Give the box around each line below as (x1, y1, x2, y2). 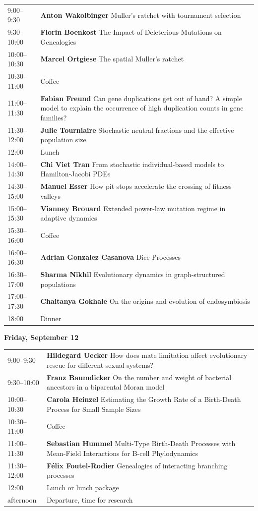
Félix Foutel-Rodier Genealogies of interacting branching (47, 460, 228, 470)
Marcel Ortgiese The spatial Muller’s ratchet (40, 54, 184, 64)
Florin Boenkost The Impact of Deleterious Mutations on (40, 27, 222, 37)
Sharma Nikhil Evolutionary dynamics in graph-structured (40, 269, 225, 279)
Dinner (40, 313, 62, 323)
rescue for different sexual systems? (47, 359, 154, 370)
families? (40, 112, 67, 122)
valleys (40, 190, 61, 201)
